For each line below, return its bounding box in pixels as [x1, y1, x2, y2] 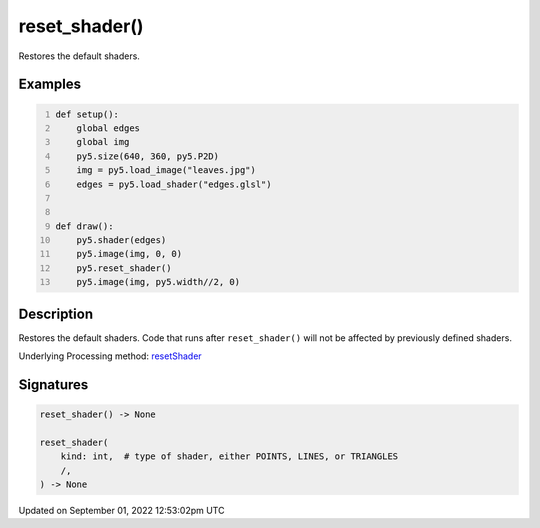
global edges [76, 122, 140, 134]
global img [76, 136, 130, 148]
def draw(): [55, 220, 114, 232]
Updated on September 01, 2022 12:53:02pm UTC [18, 505, 225, 517]
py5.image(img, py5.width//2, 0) [76, 276, 240, 288]
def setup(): [55, 108, 120, 120]
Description [18, 305, 94, 322]
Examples [18, 76, 82, 93]
